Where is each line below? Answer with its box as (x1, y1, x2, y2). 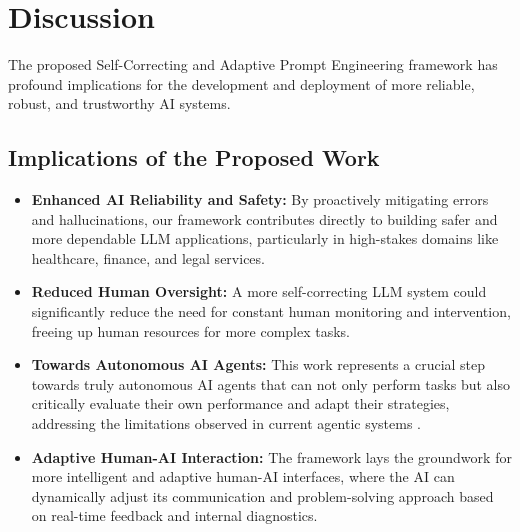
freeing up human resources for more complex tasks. (31, 320, 351, 341)
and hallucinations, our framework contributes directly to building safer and (31, 208, 498, 229)
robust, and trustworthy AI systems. (8, 93, 231, 114)
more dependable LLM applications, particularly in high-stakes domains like (31, 228, 499, 249)
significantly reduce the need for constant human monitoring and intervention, (31, 301, 511, 322)
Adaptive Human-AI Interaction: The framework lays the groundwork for (31, 446, 512, 467)
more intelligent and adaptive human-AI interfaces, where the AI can (31, 466, 455, 487)
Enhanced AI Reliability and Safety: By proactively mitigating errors (31, 189, 489, 210)
